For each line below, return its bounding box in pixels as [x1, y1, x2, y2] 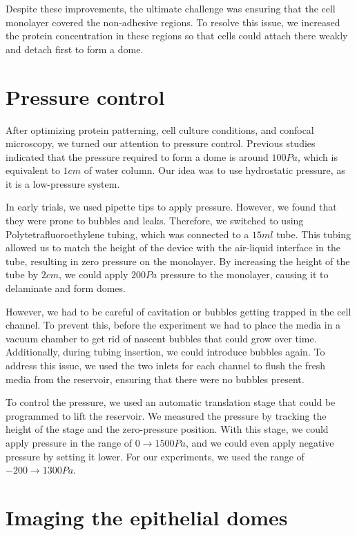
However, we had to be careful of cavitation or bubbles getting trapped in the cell [6, 304, 351, 318]
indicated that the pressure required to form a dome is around [6, 149, 269, 164]
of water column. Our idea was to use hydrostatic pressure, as [84, 163, 345, 177]
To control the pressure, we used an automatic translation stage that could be [6, 395, 336, 409]
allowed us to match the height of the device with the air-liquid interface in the [6, 240, 341, 255]
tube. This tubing [276, 226, 351, 241]
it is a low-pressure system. [6, 176, 120, 191]
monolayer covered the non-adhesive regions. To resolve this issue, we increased [6, 14, 340, 29]
